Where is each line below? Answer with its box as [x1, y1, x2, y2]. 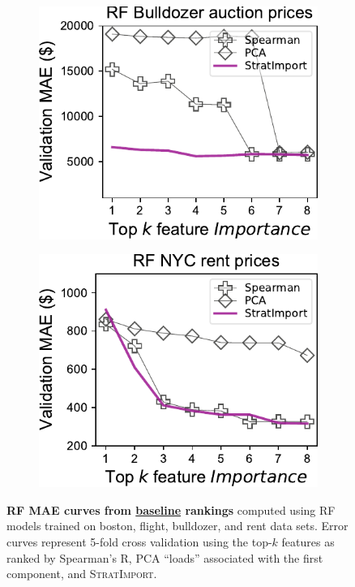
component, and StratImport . [6, 565, 157, 582]
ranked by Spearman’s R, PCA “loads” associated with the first [6, 549, 323, 566]
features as [281, 533, 335, 550]
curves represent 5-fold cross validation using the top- [6, 533, 272, 550]
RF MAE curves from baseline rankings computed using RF [6, 501, 336, 518]
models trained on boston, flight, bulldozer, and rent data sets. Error [6, 517, 349, 534]
